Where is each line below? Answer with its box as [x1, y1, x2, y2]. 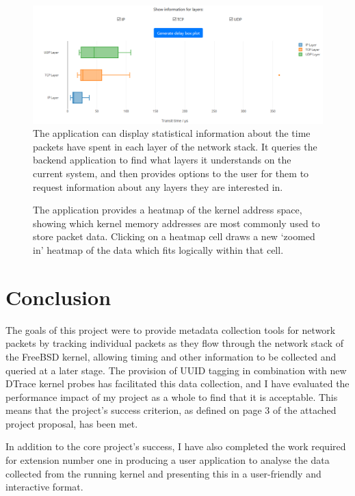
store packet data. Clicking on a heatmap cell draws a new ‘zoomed [33, 229, 315, 244]
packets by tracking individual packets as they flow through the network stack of [5, 336, 343, 350]
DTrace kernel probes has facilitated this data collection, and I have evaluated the [5, 376, 350, 391]
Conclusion [5, 283, 111, 311]
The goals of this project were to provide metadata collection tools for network [5, 322, 336, 337]
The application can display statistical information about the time [33, 126, 311, 140]
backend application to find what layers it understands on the [33, 153, 291, 167]
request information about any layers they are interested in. [33, 179, 283, 194]
